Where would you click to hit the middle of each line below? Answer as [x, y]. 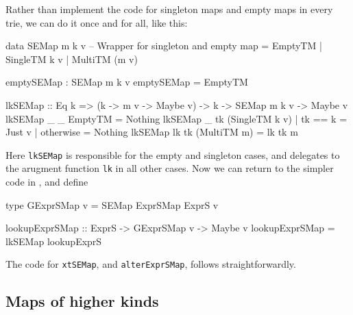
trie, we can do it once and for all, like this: [97, 22]
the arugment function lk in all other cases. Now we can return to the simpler [170, 168]
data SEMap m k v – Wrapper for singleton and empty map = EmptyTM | [164, 46]
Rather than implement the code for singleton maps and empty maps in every [169, 9]
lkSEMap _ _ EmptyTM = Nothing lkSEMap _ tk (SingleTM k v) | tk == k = [176, 118]
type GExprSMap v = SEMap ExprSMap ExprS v [112, 204]
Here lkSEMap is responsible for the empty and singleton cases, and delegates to [173, 154]
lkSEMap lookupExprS [54, 241]
